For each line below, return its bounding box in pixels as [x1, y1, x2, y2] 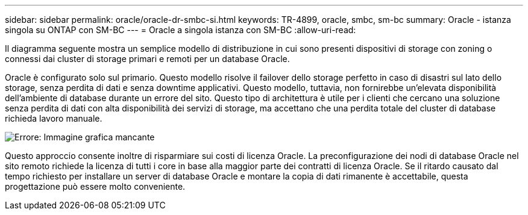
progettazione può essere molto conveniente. [5, 181, 186, 192]
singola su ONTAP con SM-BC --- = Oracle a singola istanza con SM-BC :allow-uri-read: [5, 25, 356, 35]
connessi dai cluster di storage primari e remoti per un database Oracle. [5, 54, 290, 64]
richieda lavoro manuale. [5, 113, 102, 123]
